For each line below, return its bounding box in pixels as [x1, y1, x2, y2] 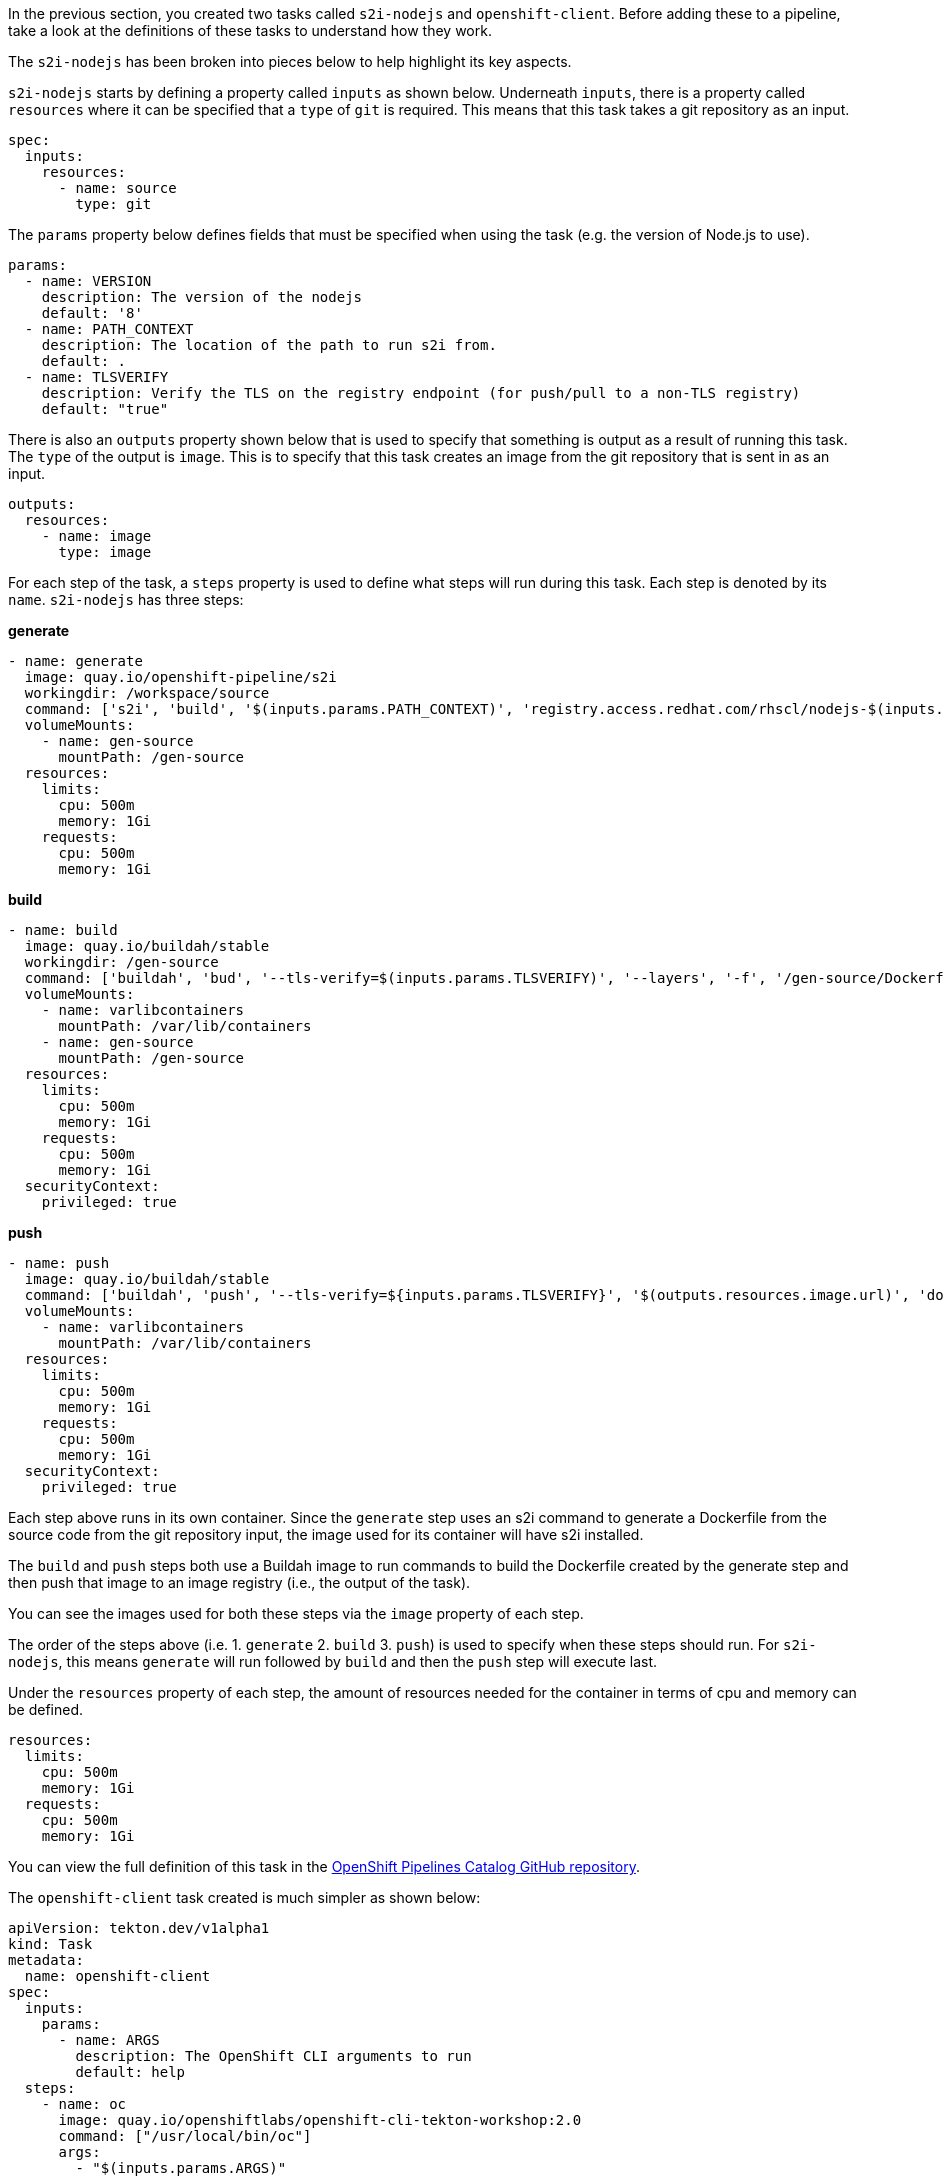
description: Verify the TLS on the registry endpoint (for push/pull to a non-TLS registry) [41, 385, 801, 401]
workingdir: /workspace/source [24, 685, 270, 701]
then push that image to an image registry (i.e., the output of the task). [8, 1574, 471, 1591]
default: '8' [41, 305, 143, 321]
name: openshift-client [24, 1968, 211, 1984]
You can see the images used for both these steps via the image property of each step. [8, 1605, 584, 1622]
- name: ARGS [58, 2032, 160, 2048]
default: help [75, 2064, 186, 2080]
